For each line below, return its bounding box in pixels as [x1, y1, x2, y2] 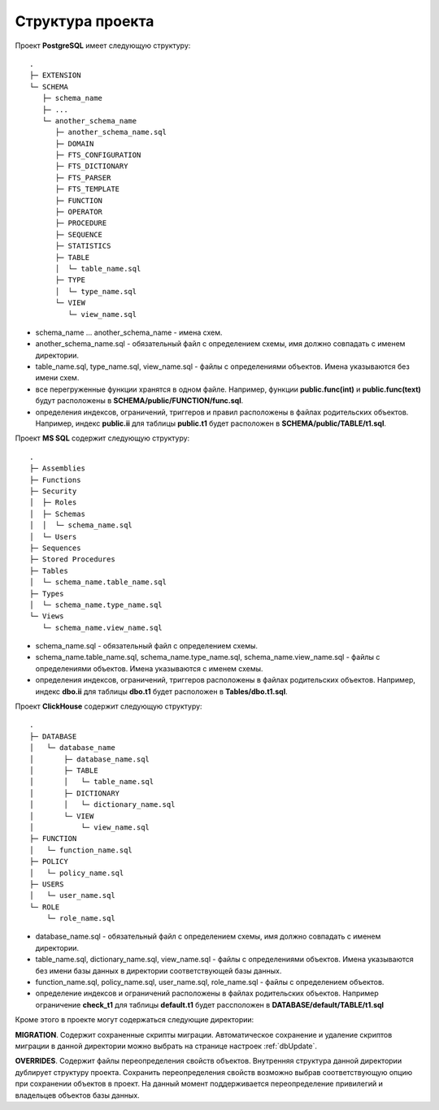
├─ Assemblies [29, 464, 85, 473]
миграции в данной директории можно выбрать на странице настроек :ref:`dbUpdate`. [15, 1041, 317, 1051]
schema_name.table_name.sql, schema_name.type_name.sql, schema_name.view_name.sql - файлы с [35, 653, 380, 662]
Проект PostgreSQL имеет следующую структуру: [15, 41, 191, 50]
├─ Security [29, 487, 77, 496]
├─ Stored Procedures [29, 555, 115, 564]
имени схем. [35, 373, 80, 383]
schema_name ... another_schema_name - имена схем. [35, 327, 223, 337]
